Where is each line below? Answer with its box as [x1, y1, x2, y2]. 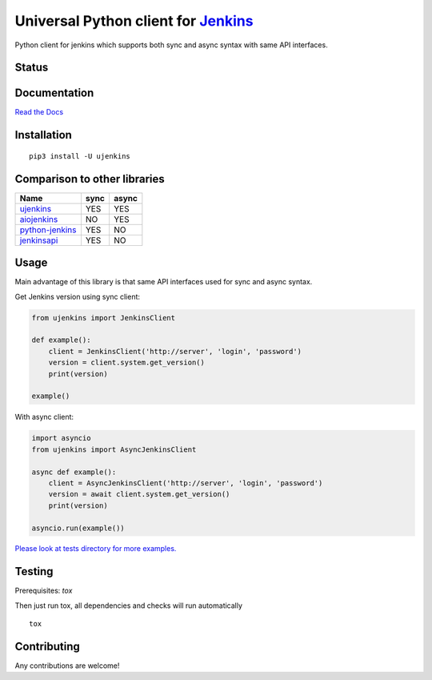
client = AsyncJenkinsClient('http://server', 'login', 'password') [48, 478, 323, 488]
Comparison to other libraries [14, 172, 165, 186]
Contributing [14, 639, 80, 653]
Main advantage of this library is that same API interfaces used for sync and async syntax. [14, 277, 313, 287]
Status [14, 61, 49, 74]
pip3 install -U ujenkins [29, 151, 131, 160]
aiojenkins [19, 213, 58, 224]
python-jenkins [19, 224, 77, 235]
